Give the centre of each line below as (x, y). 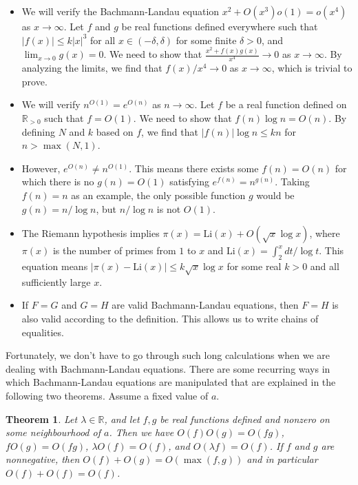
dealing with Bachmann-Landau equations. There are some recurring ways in (168, 368)
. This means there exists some (194, 168)
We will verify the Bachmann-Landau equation (120, 11)
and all (325, 266)
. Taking (292, 182)
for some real (254, 266)
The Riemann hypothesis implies (91, 233)
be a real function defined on (286, 104)
